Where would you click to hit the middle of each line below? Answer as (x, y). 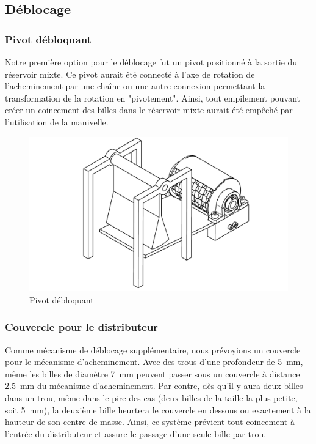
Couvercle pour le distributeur (82, 327)
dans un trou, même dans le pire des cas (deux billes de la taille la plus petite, (151, 397)
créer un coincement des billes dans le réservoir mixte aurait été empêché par (149, 110)
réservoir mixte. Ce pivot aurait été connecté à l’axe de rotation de (130, 74)
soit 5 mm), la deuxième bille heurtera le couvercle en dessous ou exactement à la (158, 409)
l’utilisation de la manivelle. (57, 121)
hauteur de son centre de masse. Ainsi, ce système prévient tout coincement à (150, 422)
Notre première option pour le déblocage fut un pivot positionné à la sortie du (151, 62)
